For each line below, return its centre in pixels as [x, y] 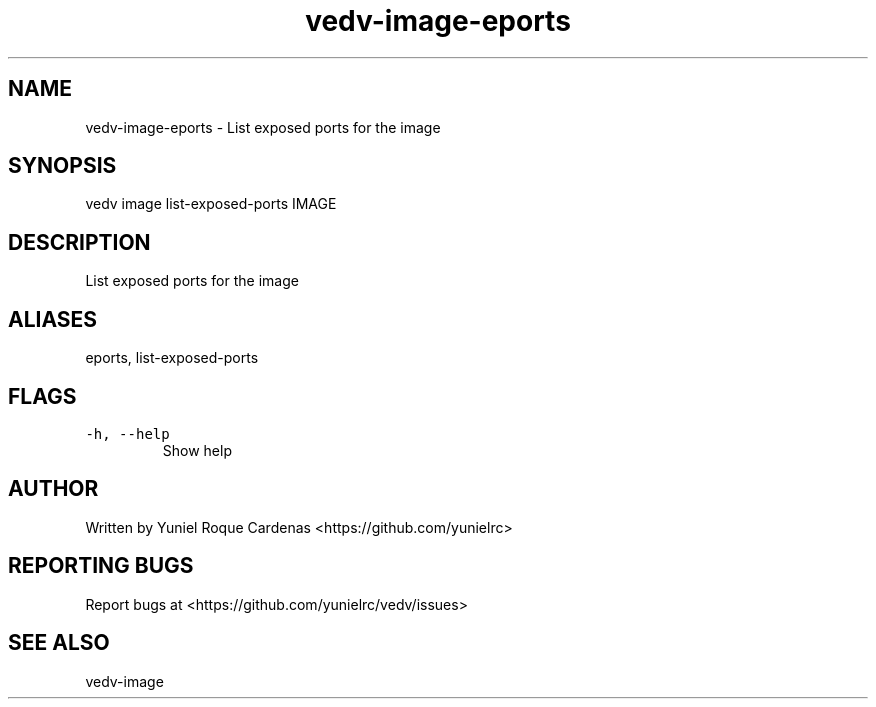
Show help [197, 450]
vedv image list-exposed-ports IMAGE [211, 204]
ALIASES [53, 319]
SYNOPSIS [62, 166]
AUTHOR [53, 489]
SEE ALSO [59, 643]
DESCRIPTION [79, 242]
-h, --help [127, 433]
